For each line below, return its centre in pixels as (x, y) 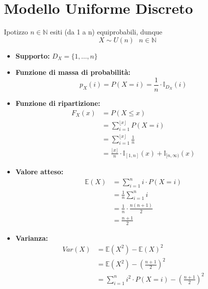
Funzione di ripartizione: (58, 103)
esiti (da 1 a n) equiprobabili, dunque (106, 32)
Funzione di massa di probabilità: (73, 72)
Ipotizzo (16, 32)
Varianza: (32, 238)
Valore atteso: (39, 172)
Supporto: (33, 55)
